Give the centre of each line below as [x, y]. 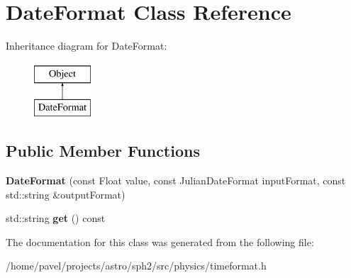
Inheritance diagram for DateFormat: [87, 46]
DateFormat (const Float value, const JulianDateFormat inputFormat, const [176, 180]
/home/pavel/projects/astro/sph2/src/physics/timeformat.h [136, 266]
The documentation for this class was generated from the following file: [160, 241]
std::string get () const [56, 218]
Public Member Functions [103, 151]
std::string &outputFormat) [66, 194]
